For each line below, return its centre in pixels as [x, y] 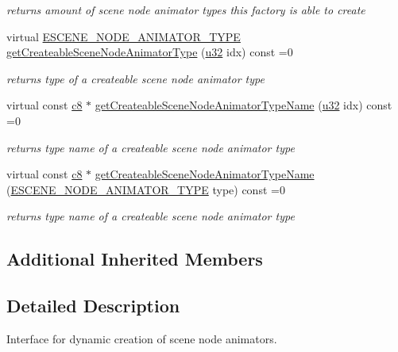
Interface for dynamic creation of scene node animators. [142, 338]
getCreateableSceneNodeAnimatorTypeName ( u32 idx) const [243, 105]
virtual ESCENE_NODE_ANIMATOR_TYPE [124, 36]
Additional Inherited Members [135, 259]
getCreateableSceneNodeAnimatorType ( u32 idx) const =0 [150, 52]
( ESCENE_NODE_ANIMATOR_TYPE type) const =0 [146, 189]
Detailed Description [93, 306]
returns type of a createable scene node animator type [135, 78]
